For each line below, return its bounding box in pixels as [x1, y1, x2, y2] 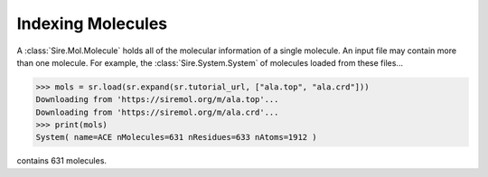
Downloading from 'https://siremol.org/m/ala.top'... [35, 95, 279, 105]
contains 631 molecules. [16, 155, 108, 166]
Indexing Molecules [16, 14, 168, 33]
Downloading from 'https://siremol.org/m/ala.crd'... [35, 107, 279, 117]
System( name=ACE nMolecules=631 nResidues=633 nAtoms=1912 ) [35, 132, 317, 143]
